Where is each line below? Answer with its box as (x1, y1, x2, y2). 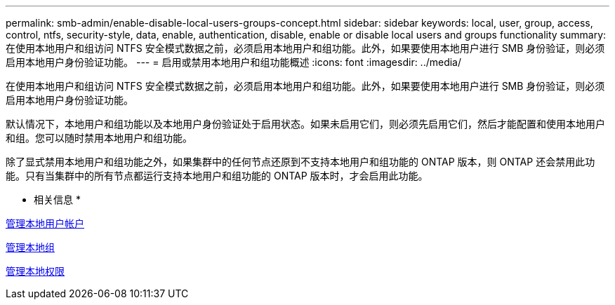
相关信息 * (34, 194, 81, 205)
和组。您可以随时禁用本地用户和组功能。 (6, 132, 192, 144)
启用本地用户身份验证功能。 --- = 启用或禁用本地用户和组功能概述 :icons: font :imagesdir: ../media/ (6, 56, 462, 68)
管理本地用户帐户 (6, 217, 84, 229)
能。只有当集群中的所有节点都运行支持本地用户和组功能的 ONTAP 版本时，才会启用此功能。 (6, 170, 428, 182)
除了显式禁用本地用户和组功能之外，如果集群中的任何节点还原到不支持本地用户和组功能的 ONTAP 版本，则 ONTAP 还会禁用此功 (6, 156, 595, 168)
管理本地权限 (6, 265, 65, 277)
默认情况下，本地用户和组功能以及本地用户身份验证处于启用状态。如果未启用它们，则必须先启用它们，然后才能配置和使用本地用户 (6, 118, 605, 130)
